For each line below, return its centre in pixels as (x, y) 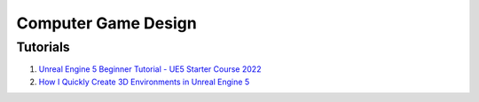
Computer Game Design (106, 23)
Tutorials (43, 47)
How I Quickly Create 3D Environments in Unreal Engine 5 (144, 82)
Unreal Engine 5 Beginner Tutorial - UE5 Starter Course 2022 (150, 69)
